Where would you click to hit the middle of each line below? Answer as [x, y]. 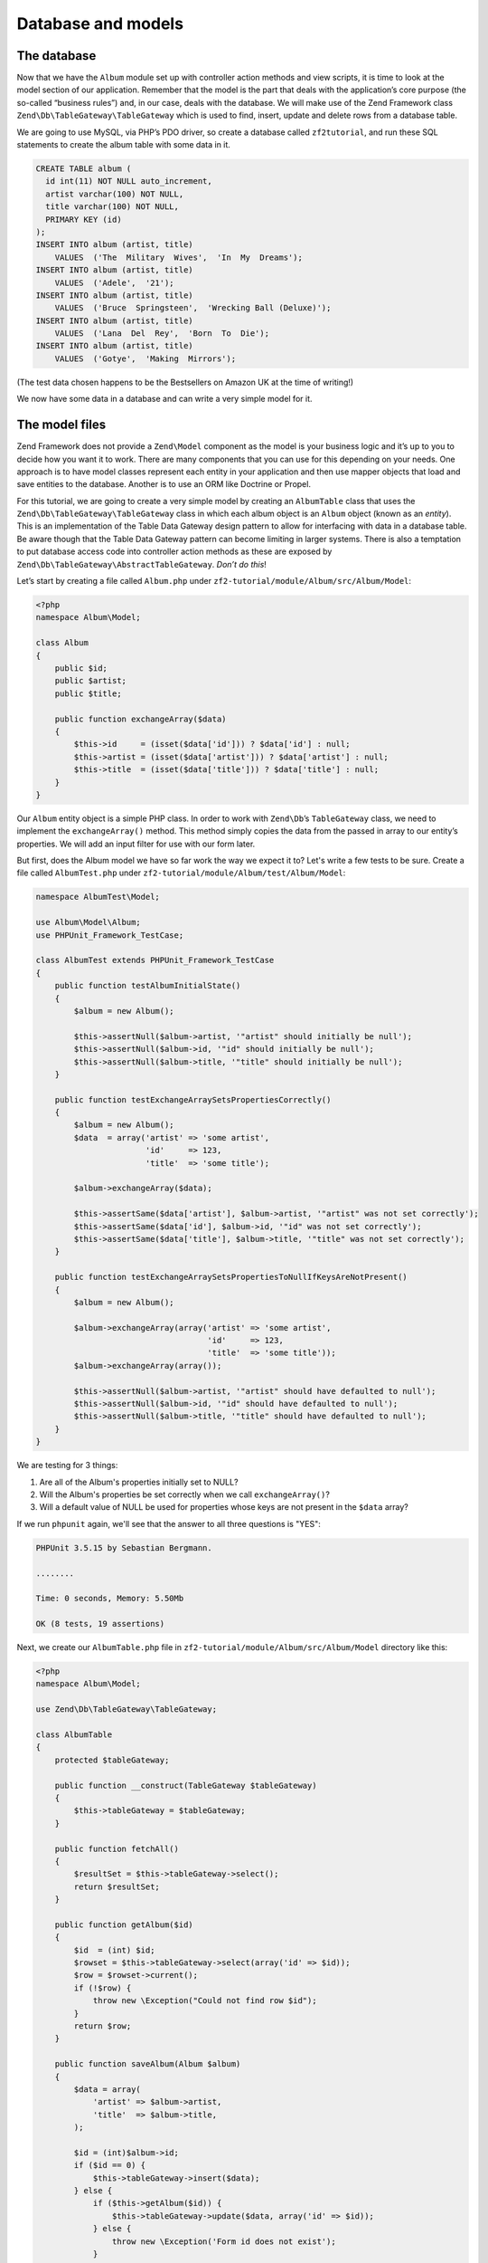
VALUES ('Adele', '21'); [115, 282]
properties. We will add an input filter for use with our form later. [136, 844]
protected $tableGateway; [112, 1760]
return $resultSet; [117, 1886]
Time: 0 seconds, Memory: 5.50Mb [110, 1599]
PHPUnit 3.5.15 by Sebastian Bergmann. [124, 1547]
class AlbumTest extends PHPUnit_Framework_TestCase [155, 960]
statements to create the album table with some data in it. [123, 145]
